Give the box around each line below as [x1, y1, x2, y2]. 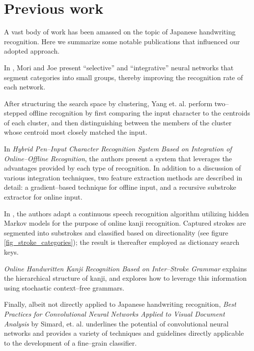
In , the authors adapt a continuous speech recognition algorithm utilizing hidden [4, 208, 249, 218]
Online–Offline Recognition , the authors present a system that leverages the [4, 153, 232, 163]
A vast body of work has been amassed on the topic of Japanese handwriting [4, 27, 236, 37]
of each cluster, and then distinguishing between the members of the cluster [4, 117, 232, 127]
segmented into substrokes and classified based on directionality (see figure [4, 227, 228, 237]
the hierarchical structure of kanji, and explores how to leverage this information [4, 273, 247, 283]
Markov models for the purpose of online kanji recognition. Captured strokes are [4, 218, 246, 228]
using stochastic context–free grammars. [4, 282, 125, 292]
